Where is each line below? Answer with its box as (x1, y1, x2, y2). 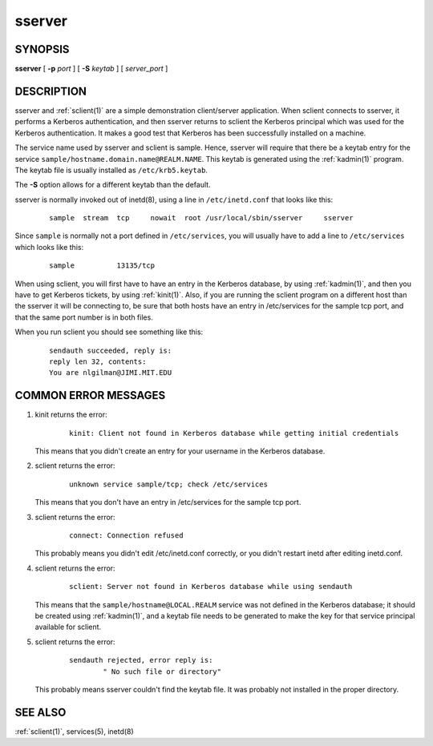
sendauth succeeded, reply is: (49, 345, 172, 355)
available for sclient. (34, 622, 102, 632)
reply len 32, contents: (49, 357, 147, 366)
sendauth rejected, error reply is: (69, 655, 213, 665)
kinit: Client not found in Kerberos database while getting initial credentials (69, 429, 399, 438)
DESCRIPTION (14, 84, 87, 98)
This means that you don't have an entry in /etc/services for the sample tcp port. (34, 498, 301, 507)
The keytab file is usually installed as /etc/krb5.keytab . (14, 165, 208, 175)
